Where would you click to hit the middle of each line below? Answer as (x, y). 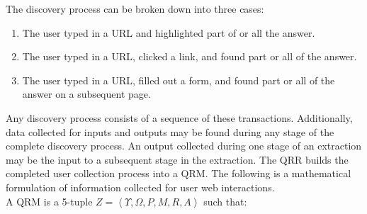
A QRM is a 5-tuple (49, 201)
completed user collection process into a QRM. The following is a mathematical (179, 173)
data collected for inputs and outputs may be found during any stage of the (170, 131)
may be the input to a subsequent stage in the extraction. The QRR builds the (177, 159)
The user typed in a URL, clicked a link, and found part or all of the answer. (190, 56)
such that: (225, 201)
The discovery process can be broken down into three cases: (135, 9)
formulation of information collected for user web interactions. (140, 187)
